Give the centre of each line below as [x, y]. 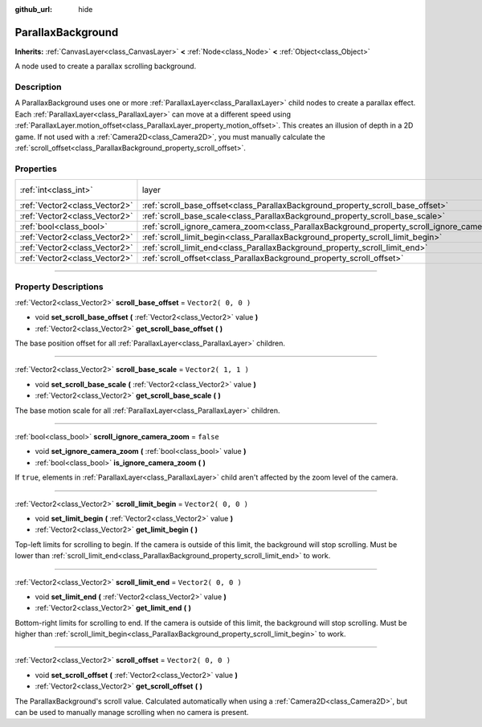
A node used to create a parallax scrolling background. [106, 66]
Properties [36, 169]
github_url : [33, 9]
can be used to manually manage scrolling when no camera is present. [132, 713]
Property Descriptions [59, 287]
